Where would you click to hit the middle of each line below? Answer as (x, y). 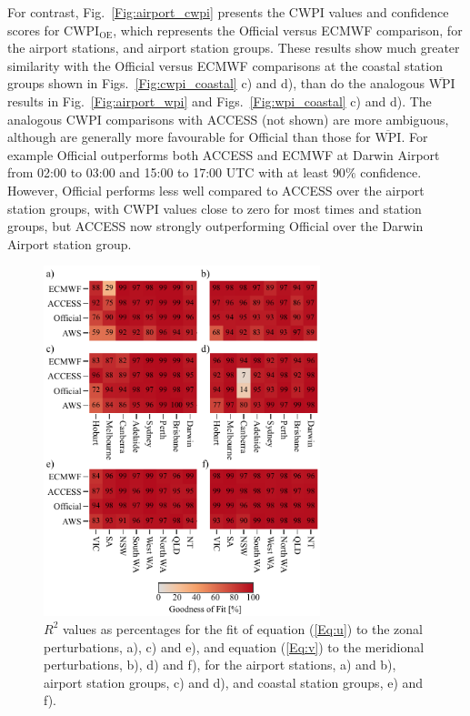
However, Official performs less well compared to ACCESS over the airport (216, 190)
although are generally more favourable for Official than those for (189, 137)
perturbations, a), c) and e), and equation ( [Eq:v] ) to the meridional (234, 646)
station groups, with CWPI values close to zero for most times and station (215, 208)
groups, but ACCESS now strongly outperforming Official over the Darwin (215, 226)
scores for (34, 30)
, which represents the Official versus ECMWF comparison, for (288, 30)
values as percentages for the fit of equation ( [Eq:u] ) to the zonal (243, 628)
